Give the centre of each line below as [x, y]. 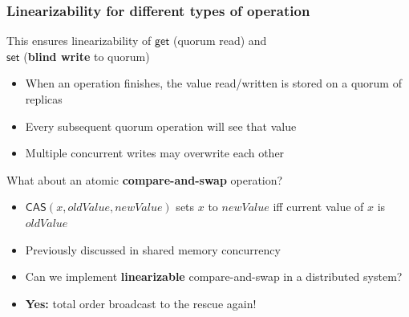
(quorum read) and [220, 41]
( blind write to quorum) [87, 56]
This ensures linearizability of [79, 41]
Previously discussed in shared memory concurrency [153, 249]
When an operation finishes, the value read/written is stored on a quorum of [213, 83]
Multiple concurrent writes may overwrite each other [155, 153]
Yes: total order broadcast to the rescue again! [141, 303]
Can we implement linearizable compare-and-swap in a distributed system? [214, 276]
